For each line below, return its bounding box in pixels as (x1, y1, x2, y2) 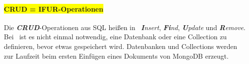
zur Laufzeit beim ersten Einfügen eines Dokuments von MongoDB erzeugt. (4, 50, 229, 61)
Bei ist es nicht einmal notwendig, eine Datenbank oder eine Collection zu (4, 32, 227, 42)
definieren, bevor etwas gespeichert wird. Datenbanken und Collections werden (4, 41, 237, 51)
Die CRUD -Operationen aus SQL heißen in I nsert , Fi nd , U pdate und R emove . (4, 22, 246, 32)
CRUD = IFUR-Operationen (4, 3, 103, 14)
